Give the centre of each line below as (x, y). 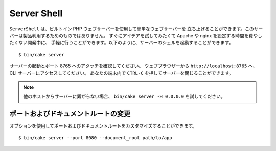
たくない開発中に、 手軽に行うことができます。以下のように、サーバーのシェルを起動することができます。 (121, 43)
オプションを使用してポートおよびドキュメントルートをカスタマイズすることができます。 (103, 126)
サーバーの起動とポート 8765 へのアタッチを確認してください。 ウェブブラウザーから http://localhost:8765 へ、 (133, 66)
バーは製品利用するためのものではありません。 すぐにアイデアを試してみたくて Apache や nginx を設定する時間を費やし (136, 35)
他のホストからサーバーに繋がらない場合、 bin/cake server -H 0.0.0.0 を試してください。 (124, 96)
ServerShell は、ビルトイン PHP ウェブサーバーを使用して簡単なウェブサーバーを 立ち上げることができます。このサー (136, 29)
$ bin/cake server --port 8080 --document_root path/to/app (95, 137)
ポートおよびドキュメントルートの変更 (70, 114)
